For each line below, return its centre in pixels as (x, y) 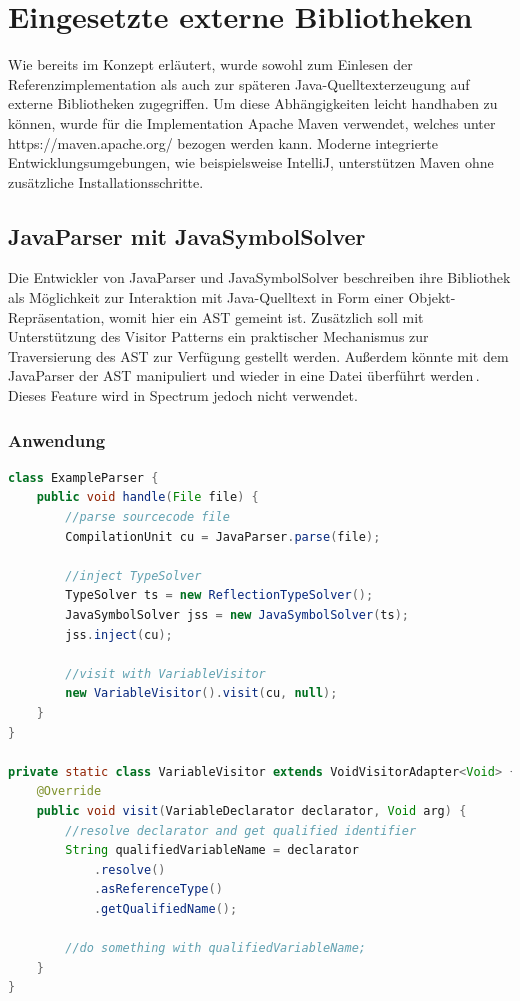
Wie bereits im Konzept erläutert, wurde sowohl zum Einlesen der (210, 64)
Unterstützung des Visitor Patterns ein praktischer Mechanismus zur (218, 336)
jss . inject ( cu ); (119, 634)
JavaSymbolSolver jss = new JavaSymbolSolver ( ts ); (237, 615)
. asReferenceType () (158, 889)
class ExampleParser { (83, 477)
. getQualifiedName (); (165, 908)
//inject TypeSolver (133, 575)
